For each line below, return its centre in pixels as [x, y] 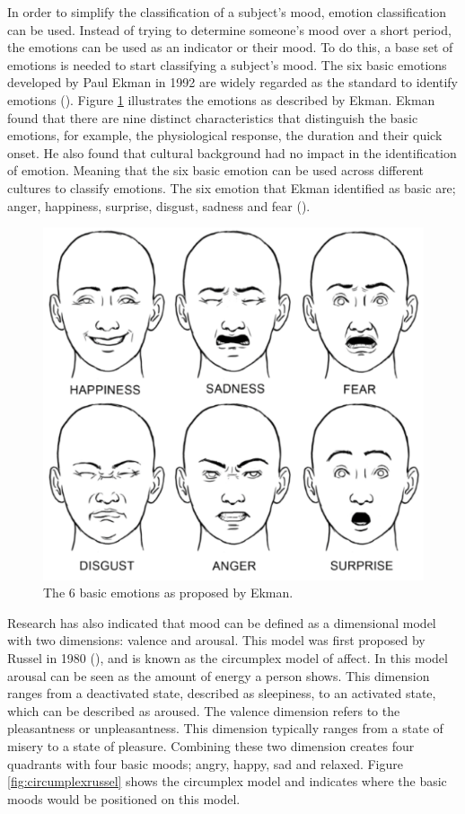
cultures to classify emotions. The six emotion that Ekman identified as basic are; [232, 187]
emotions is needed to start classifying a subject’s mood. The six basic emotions [227, 64]
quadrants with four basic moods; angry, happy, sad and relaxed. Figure [205, 763]
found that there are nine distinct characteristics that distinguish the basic [213, 117]
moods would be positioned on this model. [124, 798]
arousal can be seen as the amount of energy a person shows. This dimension [219, 675]
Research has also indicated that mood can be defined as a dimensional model [222, 622]
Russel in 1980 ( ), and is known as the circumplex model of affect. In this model [228, 658]
